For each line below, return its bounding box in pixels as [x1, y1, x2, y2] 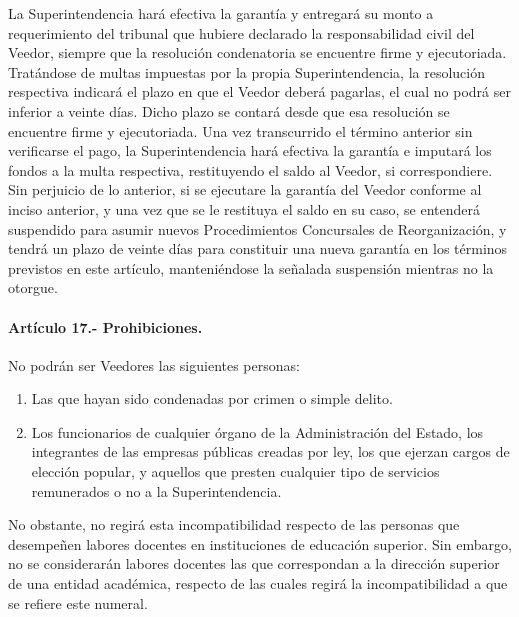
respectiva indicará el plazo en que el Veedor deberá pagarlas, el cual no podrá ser [8, 81, 511, 102]
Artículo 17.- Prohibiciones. [8, 316, 203, 337]
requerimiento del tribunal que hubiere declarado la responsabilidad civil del [8, 22, 475, 43]
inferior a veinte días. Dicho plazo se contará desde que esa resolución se [8, 100, 450, 121]
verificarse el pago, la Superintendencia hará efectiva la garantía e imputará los [8, 140, 492, 161]
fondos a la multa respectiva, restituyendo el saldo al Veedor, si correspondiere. [8, 159, 493, 180]
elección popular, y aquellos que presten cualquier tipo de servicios [31, 461, 440, 482]
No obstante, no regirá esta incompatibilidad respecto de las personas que [8, 514, 460, 535]
